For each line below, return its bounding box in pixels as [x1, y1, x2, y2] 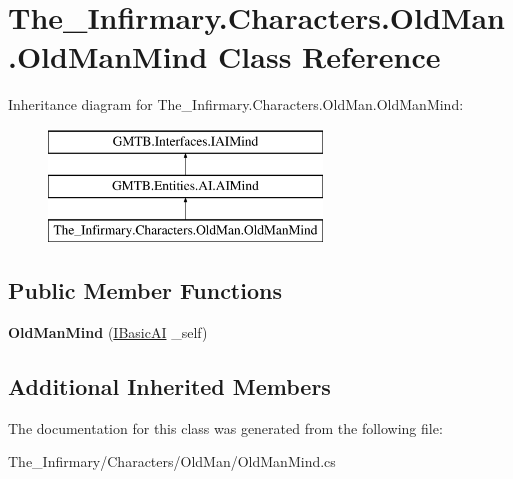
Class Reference [218, 36, 441, 77]
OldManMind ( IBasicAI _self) [8, 322, 208, 343]
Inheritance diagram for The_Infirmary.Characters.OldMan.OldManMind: [8, 94, 464, 115]
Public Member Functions [8, 275, 282, 306]
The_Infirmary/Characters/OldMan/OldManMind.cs [8, 451, 336, 472]
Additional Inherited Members [8, 371, 331, 402]
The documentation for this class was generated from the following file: [8, 417, 443, 438]
